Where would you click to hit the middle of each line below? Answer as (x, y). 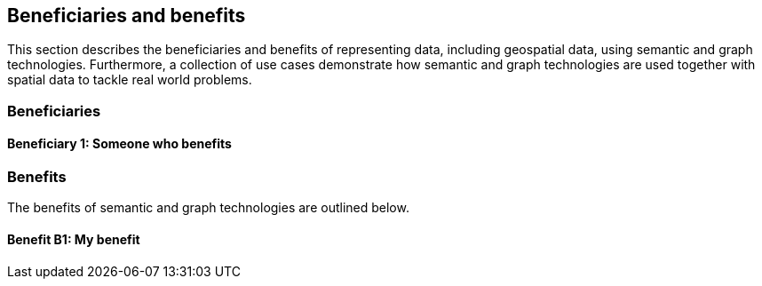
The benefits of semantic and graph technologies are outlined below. (208, 208)
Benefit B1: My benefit (74, 239)
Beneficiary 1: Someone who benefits (119, 144)
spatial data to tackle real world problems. (130, 80)
